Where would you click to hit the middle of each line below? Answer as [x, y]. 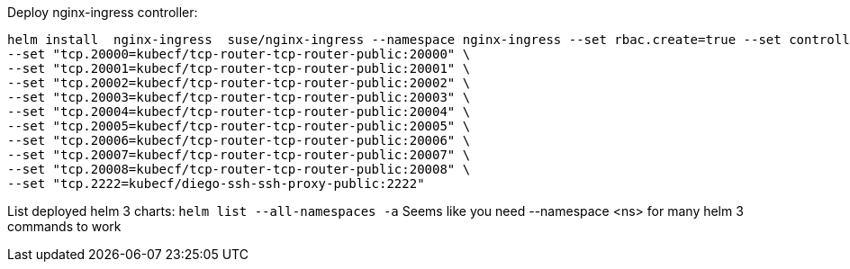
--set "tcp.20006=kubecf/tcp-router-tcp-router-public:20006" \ [239, 140]
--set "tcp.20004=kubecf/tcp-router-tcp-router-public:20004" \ [239, 112]
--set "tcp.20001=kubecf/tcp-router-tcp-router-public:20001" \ [239, 68]
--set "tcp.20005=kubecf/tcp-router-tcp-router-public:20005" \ [239, 126]
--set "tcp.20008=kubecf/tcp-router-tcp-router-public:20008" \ [239, 169]
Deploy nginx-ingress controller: [103, 12]
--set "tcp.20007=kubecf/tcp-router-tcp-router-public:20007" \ [239, 155]
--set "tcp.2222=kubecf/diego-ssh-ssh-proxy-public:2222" [216, 184]
